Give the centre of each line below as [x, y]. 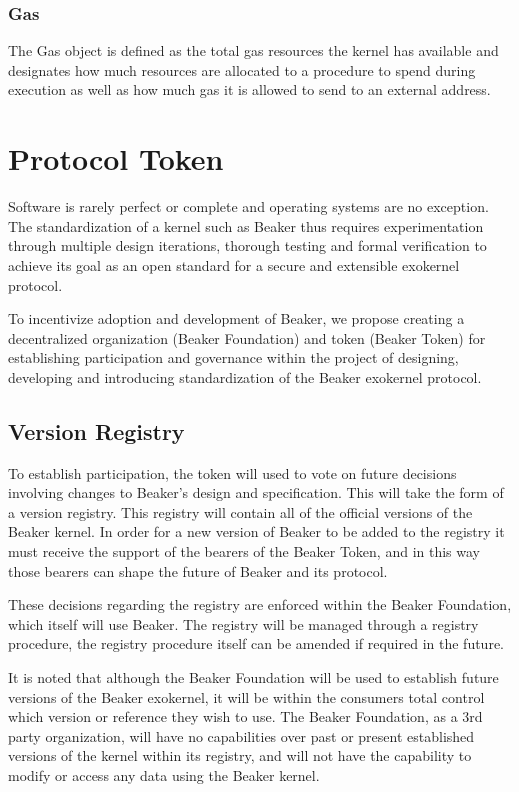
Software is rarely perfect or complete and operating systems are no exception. [248, 206]
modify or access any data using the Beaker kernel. [164, 774]
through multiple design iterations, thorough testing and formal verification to [247, 245]
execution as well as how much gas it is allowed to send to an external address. [249, 89]
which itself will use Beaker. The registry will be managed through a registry [243, 623]
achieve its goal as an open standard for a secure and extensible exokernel [234, 264]
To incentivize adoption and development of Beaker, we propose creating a [236, 318]
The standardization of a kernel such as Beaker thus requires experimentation [246, 225]
